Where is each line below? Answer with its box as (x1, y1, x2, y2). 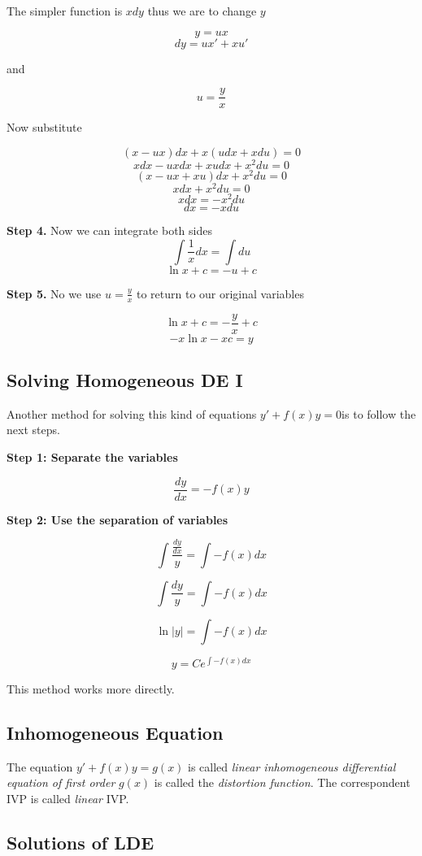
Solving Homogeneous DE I (7, 367, 243, 393)
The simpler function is (7, 2, 123, 19)
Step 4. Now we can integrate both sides (7, 222, 212, 239)
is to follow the (342, 405, 416, 422)
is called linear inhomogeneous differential (188, 758, 396, 775)
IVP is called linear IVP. (7, 789, 129, 806)
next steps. (7, 421, 60, 438)
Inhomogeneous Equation (7, 719, 224, 745)
